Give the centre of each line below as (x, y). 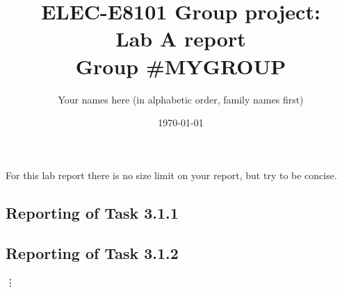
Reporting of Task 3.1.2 (92, 253)
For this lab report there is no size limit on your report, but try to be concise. (171, 175)
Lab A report (181, 39)
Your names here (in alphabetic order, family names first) (181, 99)
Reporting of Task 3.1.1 (92, 212)
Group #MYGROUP (181, 66)
